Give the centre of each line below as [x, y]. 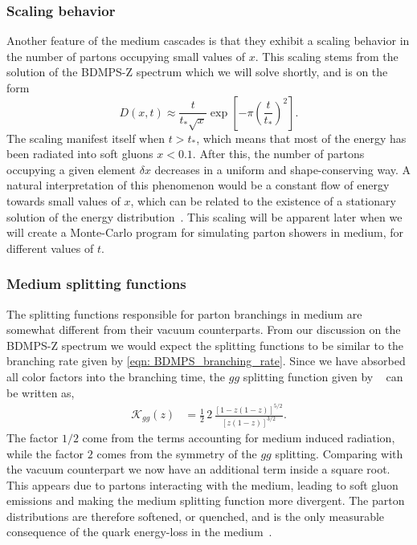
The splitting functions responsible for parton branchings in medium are [184, 313]
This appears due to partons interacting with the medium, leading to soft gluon [202, 484]
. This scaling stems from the [327, 56]
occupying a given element [71, 169]
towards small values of [63, 200]
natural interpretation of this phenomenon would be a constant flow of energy [198, 185]
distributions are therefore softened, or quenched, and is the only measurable [196, 516]
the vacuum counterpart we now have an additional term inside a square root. [198, 469]
